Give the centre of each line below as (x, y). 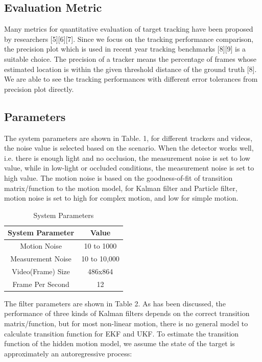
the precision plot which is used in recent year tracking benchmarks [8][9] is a (125, 49)
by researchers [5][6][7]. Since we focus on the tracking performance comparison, (129, 39)
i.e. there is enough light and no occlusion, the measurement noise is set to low (127, 158)
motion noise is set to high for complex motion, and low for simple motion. (121, 198)
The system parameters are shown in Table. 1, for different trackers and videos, (128, 138)
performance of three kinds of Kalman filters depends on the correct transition (127, 313)
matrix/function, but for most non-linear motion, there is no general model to (126, 323)
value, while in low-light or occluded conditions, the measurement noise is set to (129, 168)
